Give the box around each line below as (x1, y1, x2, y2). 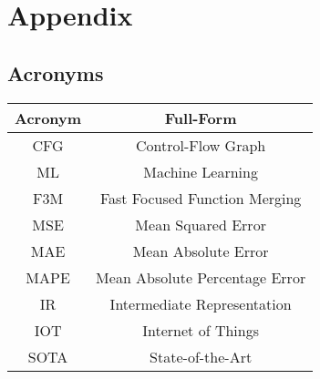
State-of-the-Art (150, 345, 253, 367)
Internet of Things (142, 319, 259, 341)
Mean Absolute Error (132, 240, 269, 261)
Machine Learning (143, 160, 258, 182)
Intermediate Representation (109, 292, 292, 314)
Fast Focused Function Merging (99, 187, 302, 209)
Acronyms (7, 58, 104, 87)
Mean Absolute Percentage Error (96, 266, 306, 288)
